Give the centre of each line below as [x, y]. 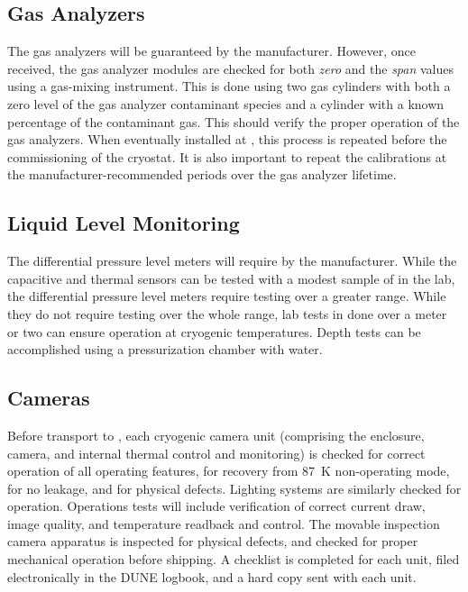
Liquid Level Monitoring [124, 223]
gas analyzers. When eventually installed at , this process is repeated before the [227, 139]
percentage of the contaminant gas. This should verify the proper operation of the [234, 121]
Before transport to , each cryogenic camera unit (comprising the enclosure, [216, 435]
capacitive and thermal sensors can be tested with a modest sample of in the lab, [231, 278]
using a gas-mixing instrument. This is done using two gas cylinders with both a [229, 86]
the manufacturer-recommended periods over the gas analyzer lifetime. [202, 174]
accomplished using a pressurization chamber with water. [165, 349]
